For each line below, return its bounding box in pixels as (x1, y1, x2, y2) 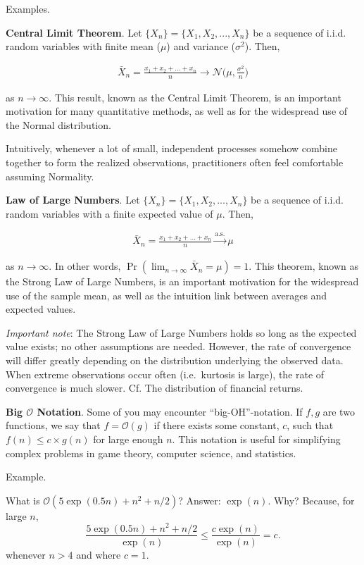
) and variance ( (166, 39, 235, 54)
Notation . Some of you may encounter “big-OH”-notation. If (37, 404, 303, 418)
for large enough (93, 432, 163, 447)
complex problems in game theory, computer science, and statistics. (6, 445, 296, 460)
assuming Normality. (6, 168, 94, 183)
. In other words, (49, 259, 121, 273)
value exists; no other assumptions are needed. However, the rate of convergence (6, 339, 351, 354)
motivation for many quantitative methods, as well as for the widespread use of (6, 104, 348, 118)
